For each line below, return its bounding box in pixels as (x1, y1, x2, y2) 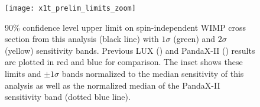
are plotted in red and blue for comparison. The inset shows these (5, 56, 243, 68)
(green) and (173, 33, 216, 45)
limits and (5, 67, 41, 80)
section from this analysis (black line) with (5, 33, 159, 45)
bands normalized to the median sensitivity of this (61, 67, 244, 80)
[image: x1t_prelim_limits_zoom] (5, 4, 136, 12)
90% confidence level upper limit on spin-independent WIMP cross (5, 21, 246, 33)
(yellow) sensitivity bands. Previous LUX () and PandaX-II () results (5, 44, 255, 56)
